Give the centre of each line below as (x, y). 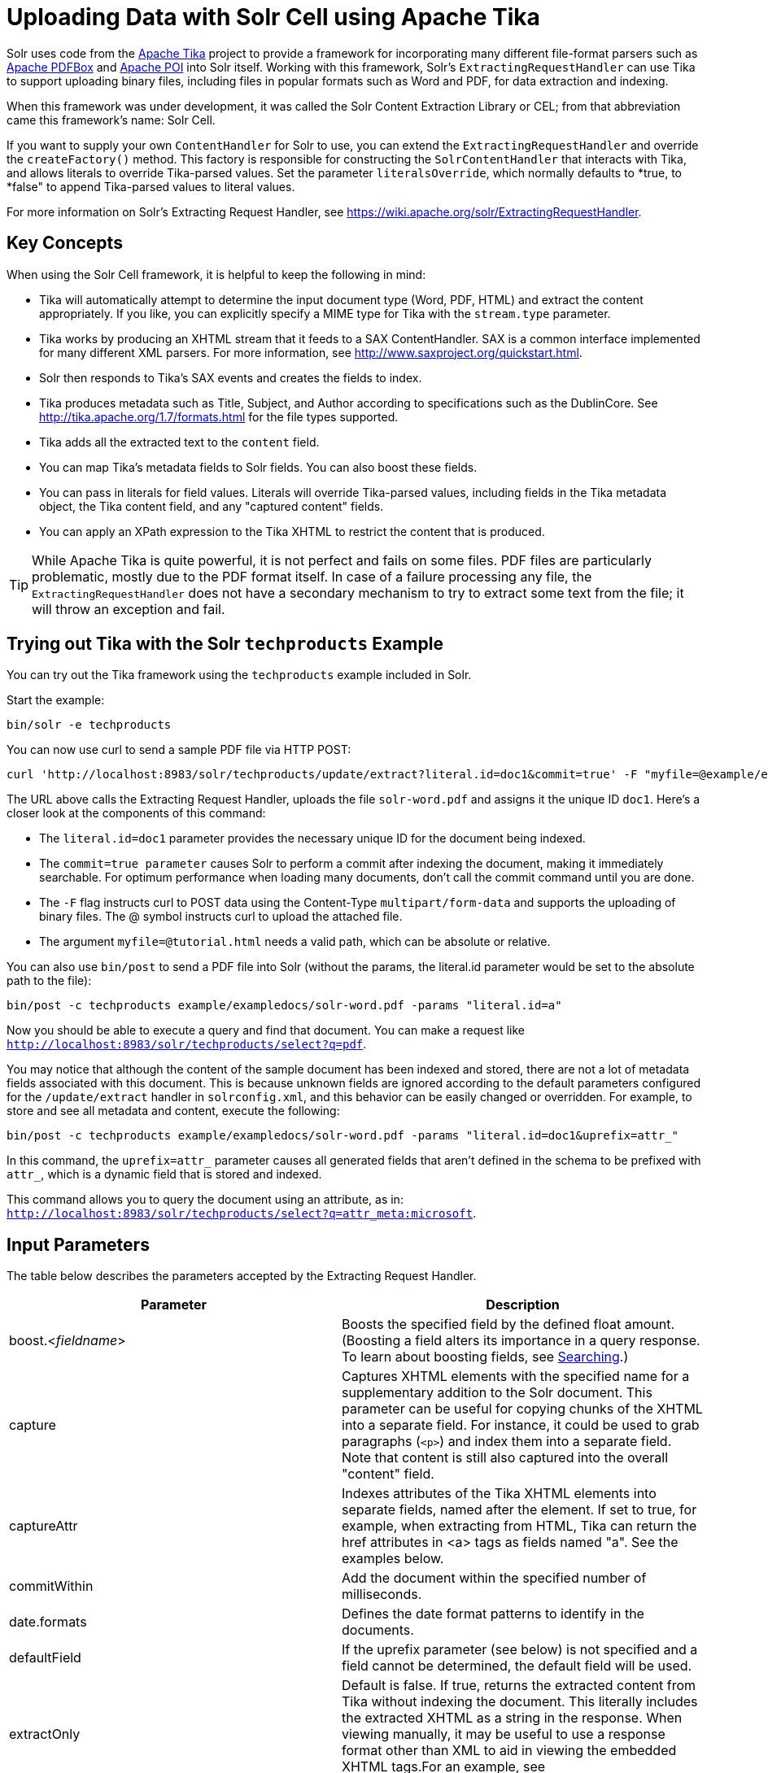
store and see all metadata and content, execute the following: (173, 1111)
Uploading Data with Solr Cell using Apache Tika (273, 17)
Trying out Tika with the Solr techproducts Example (225, 644)
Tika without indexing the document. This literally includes (520, 1702)
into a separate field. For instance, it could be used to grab (521, 1425)
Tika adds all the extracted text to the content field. (179, 442)
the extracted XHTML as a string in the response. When (512, 1718)
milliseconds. (382, 1594)
